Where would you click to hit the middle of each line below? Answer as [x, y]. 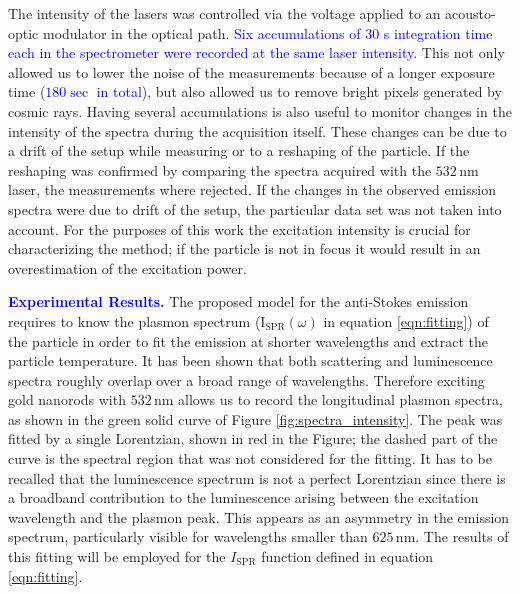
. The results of [462, 536]
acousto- [470, 13]
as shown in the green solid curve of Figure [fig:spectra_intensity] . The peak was [255, 418]
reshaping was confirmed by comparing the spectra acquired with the [220, 169]
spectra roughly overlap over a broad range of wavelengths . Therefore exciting [246, 379]
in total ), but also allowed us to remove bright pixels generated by [299, 91]
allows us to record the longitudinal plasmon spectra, [340, 399]
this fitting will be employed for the [117, 556]
